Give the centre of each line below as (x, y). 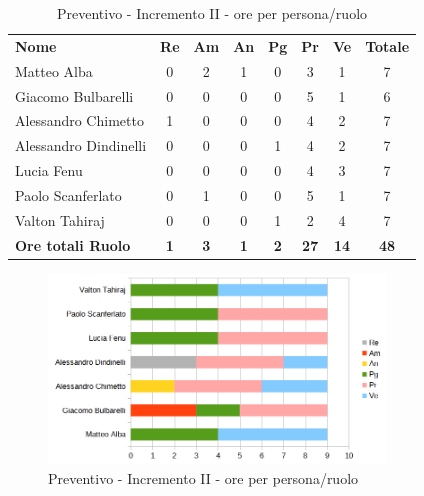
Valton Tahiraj (60, 219)
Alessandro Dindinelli (81, 145)
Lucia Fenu (49, 170)
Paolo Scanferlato (68, 194)
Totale (387, 45)
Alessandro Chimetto (79, 120)
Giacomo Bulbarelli (74, 95)
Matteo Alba (54, 70)
